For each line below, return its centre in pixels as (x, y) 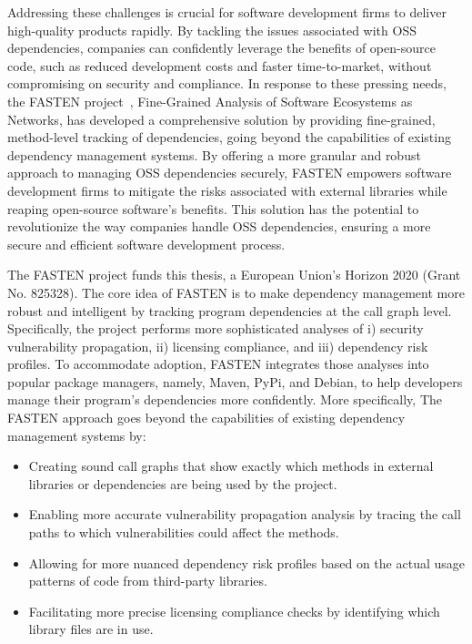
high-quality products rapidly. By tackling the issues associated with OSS (212, 30)
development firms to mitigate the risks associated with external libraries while (227, 190)
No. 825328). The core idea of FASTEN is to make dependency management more (236, 292)
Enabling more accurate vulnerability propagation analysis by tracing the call (245, 514)
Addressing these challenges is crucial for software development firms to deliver (227, 12)
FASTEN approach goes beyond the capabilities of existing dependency (206, 418)
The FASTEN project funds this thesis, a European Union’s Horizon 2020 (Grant (234, 275)
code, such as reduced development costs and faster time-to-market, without (220, 65)
